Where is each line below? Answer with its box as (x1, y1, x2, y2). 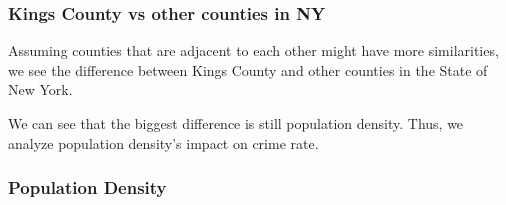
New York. (8, 79, 73, 100)
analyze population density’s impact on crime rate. (8, 132, 319, 153)
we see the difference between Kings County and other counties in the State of (8, 59, 488, 80)
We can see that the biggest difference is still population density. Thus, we (8, 113, 464, 133)
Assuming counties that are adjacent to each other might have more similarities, (8, 40, 499, 61)
